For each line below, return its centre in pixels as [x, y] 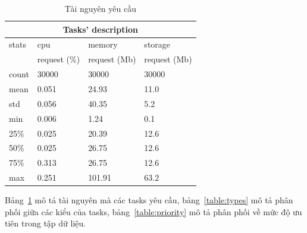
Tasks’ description [100, 29]
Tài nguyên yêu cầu [100, 8]
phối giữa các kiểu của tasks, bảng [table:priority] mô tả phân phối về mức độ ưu [153, 211]
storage [157, 44]
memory [103, 44]
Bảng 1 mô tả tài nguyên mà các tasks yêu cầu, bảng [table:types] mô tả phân [149, 200]
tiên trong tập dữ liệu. [46, 223]
